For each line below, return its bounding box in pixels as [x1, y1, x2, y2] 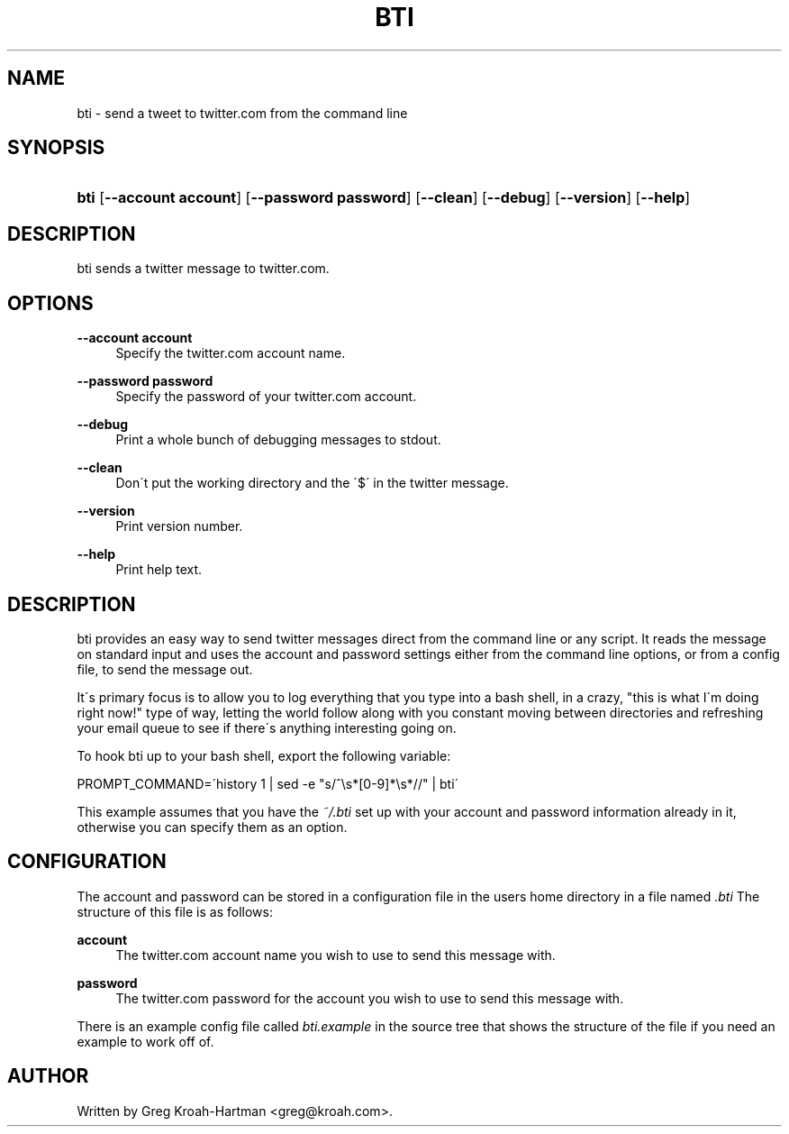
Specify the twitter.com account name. [115, 345, 346, 361]
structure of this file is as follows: [77, 903, 273, 919]
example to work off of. [77, 1033, 214, 1049]
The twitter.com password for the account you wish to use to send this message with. [115, 990, 624, 1006]
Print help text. [115, 562, 203, 578]
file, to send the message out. [77, 661, 253, 677]
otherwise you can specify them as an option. [77, 818, 348, 835]
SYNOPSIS [7, 136, 105, 160]
